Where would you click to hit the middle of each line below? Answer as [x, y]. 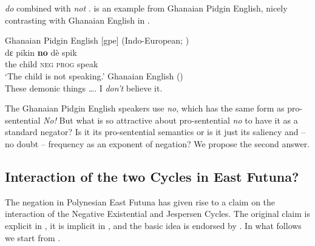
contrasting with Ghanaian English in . [77, 20]
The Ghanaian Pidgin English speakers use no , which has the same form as [145, 108]
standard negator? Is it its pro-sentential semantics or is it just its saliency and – [155, 132]
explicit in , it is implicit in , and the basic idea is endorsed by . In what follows [153, 225]
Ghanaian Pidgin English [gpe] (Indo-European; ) [97, 40]
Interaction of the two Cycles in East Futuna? [152, 176]
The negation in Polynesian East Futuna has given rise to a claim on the [140, 201]
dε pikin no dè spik [41, 52]
